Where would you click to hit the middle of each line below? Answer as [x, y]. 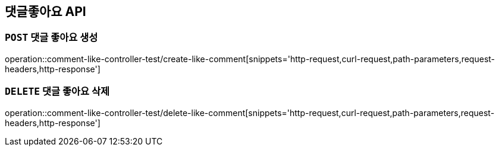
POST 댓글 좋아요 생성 [51, 38]
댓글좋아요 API [45, 12]
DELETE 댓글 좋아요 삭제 [57, 91]
